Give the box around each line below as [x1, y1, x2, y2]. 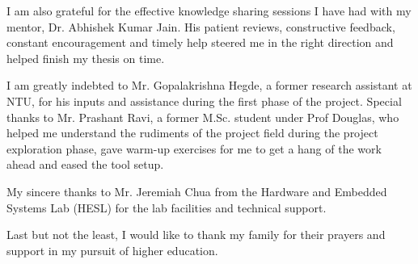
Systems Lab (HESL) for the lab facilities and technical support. [6, 199, 327, 216]
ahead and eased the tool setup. [6, 156, 164, 173]
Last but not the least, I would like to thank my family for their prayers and [6, 226, 386, 243]
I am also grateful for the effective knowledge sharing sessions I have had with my [6, 2, 412, 19]
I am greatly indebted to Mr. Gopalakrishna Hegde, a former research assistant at [6, 77, 412, 94]
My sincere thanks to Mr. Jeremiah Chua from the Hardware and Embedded [6, 182, 387, 199]
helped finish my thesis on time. [6, 49, 165, 66]
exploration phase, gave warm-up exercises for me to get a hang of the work [6, 140, 382, 157]
